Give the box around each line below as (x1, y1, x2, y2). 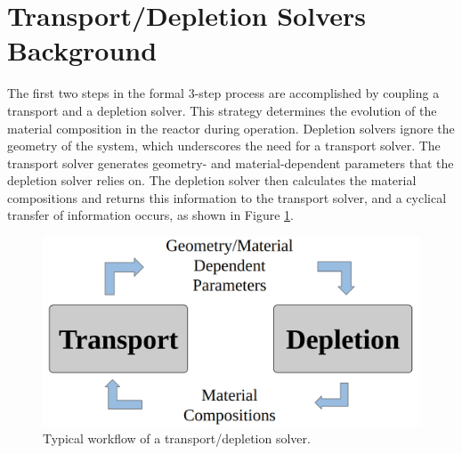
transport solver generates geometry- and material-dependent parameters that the (7, 153, 454, 172)
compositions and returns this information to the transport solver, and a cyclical (7, 188, 447, 207)
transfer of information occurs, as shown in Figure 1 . (7, 206, 294, 224)
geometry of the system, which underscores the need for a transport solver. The (7, 136, 441, 155)
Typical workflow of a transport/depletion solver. (43, 429, 311, 448)
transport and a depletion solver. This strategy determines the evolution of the (7, 101, 437, 119)
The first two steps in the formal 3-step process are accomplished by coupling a (7, 84, 440, 102)
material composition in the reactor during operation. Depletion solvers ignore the (7, 118, 455, 137)
